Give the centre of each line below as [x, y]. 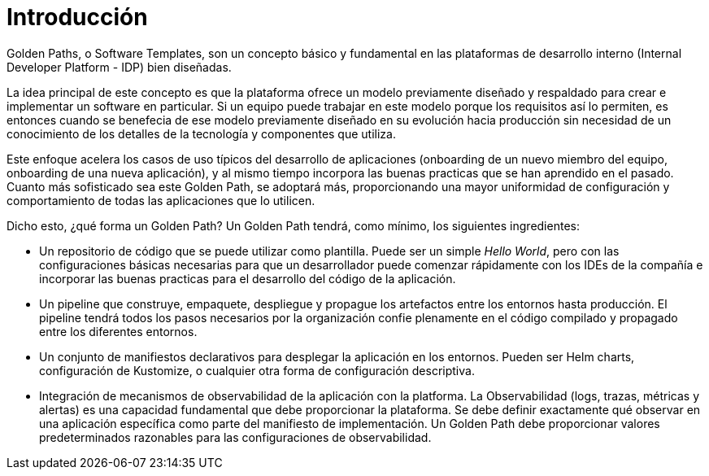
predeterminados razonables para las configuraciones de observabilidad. [235, 437]
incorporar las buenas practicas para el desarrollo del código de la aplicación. [248, 278]
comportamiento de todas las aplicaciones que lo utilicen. [161, 200]
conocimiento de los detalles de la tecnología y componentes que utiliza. [201, 133]
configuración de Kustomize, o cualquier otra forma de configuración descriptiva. [257, 370]
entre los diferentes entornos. [118, 331]
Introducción [77, 17]
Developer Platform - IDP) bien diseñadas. [119, 67]
